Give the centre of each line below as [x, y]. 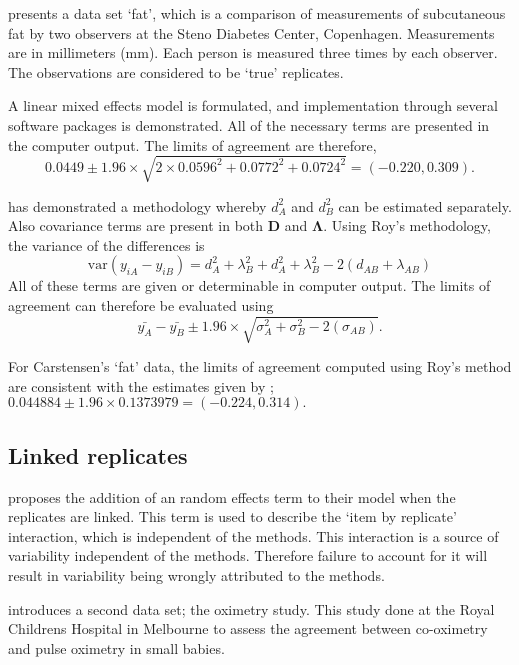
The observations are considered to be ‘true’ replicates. [176, 71]
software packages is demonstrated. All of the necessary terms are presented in [249, 124]
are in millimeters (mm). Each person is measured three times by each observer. [253, 52]
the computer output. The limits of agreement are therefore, [192, 144]
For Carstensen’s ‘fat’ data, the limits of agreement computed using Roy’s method [260, 366]
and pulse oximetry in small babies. [116, 647]
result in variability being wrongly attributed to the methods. [196, 574]
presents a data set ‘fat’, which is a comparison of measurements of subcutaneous [257, 13]
